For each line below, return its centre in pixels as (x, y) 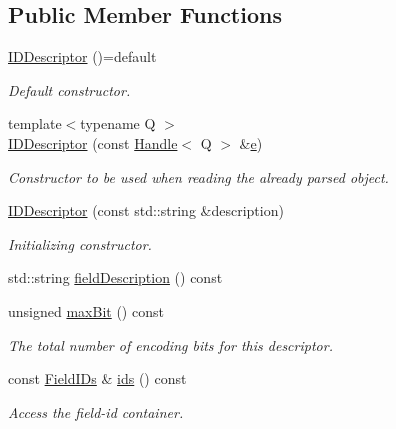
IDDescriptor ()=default (82, 56)
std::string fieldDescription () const (115, 277)
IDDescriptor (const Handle (93, 142)
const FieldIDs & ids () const (97, 378)
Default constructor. (69, 89)
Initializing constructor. (80, 243)
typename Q (118, 123)
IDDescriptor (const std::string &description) (146, 210)
